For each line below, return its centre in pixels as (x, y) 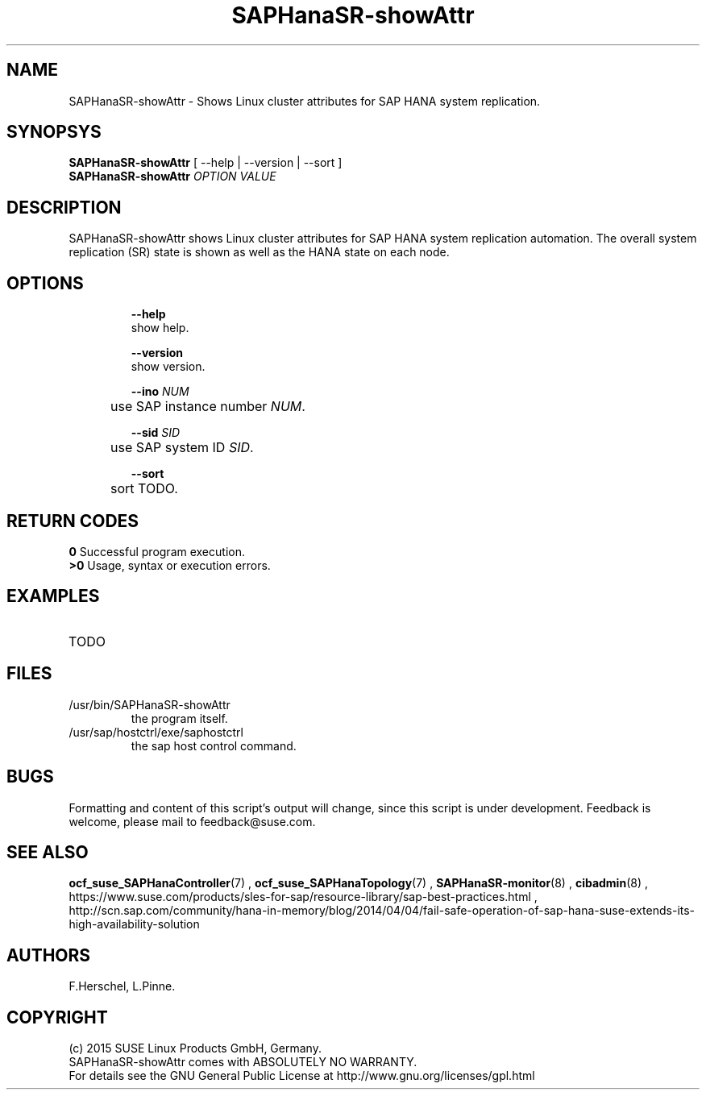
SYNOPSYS (54, 132)
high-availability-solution (134, 924)
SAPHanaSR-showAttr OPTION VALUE (172, 176)
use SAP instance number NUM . (208, 407)
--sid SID (156, 433)
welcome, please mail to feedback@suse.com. (192, 821)
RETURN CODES (73, 521)
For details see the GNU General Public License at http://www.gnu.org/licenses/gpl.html (302, 1076)
